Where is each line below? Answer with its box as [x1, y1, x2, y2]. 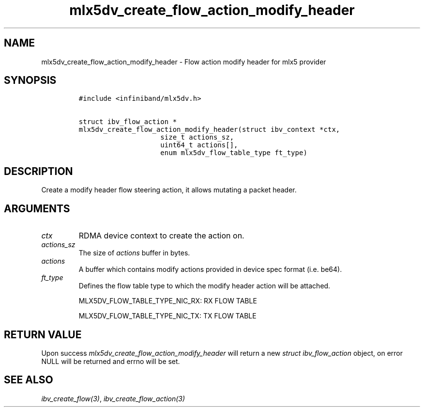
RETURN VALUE [4, 328, 82, 341]
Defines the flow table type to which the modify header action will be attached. [78, 282, 331, 290]
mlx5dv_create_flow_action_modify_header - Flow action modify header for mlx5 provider [41, 57, 326, 66]
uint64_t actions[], [160, 141, 238, 149]
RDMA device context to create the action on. [78, 231, 244, 241]
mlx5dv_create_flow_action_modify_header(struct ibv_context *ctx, [78, 126, 340, 134]
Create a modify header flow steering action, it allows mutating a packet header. [41, 186, 297, 194]
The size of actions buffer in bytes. [78, 249, 190, 257]
